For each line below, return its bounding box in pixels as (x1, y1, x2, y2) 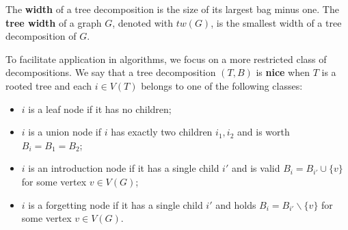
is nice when (256, 65, 310, 79)
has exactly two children (111, 125, 213, 139)
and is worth (237, 125, 290, 139)
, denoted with (112, 15, 173, 29)
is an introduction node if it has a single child (28, 161, 219, 175)
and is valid (231, 161, 280, 175)
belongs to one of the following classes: (141, 78, 303, 92)
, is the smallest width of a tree (211, 15, 342, 29)
